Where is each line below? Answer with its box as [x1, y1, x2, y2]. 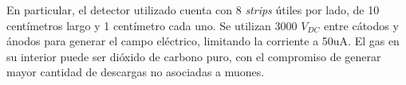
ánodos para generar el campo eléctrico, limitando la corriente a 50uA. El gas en [6, 33, 400, 49]
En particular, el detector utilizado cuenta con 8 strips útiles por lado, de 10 [6, 2, 380, 17]
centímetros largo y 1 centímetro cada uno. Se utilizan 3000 [6, 17, 298, 33]
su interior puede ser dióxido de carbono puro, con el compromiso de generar [6, 48, 381, 64]
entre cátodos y [323, 17, 399, 33]
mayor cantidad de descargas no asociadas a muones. [6, 64, 265, 80]
